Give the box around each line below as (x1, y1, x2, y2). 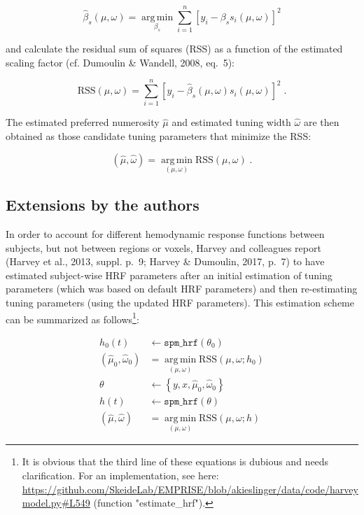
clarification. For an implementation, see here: (22, 468, 219, 483)
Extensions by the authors (6, 194, 199, 216)
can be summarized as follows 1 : (6, 309, 139, 326)
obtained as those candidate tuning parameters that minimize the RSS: (6, 129, 311, 143)
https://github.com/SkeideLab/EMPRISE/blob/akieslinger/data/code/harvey (22, 481, 358, 496)
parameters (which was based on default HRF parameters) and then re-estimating (6, 281, 358, 296)
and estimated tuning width (171, 115, 291, 129)
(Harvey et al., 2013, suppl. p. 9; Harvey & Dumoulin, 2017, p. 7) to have (6, 254, 325, 269)
